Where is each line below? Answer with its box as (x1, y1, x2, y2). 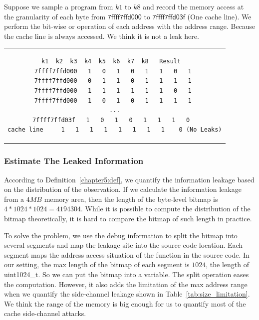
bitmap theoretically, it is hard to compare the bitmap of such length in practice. (4, 213, 252, 223)
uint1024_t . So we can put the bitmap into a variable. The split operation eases (4, 269, 249, 279)
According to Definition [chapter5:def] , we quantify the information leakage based (4, 174, 255, 184)
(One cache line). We (187, 11, 252, 21)
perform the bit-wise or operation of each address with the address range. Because (4, 21, 256, 31)
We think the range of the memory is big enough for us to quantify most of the (4, 298, 246, 309)
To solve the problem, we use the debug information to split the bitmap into (4, 230, 238, 240)
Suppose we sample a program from (4, 1, 113, 11)
